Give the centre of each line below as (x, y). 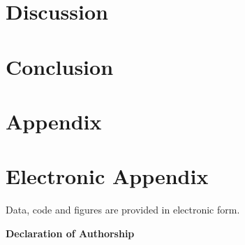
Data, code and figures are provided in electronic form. (123, 210)
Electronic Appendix (107, 176)
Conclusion (60, 66)
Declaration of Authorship (70, 233)
